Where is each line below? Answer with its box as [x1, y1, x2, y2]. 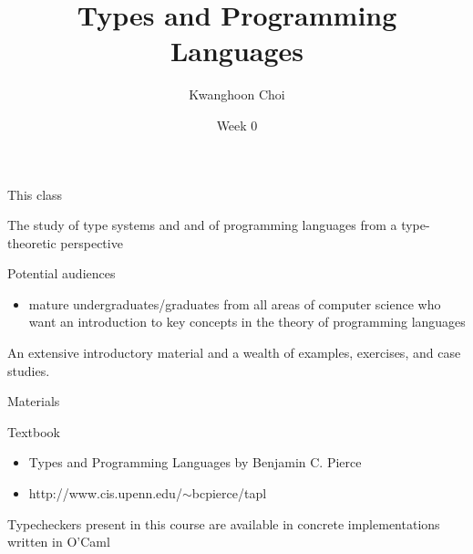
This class [7, 184, 63, 204]
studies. [7, 361, 50, 380]
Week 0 [216, 115, 258, 134]
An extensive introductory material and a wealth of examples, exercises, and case [7, 343, 461, 362]
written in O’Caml [7, 532, 110, 551]
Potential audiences [7, 264, 116, 283]
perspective [60, 233, 123, 252]
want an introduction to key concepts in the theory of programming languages [28, 312, 466, 331]
